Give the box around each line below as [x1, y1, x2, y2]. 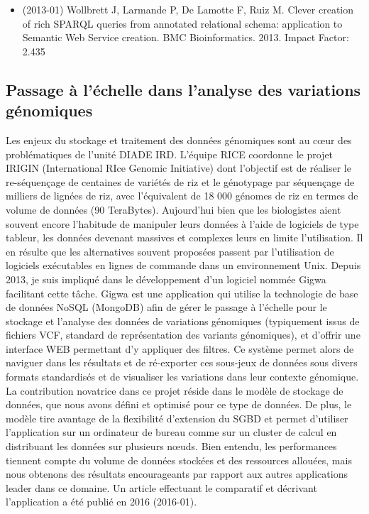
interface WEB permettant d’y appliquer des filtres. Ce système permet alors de [6, 341, 354, 356]
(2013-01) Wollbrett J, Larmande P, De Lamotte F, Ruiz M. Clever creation [22, 2, 354, 16]
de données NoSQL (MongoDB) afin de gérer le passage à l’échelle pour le [6, 300, 327, 315]
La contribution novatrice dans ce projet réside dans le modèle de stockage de [6, 383, 343, 398]
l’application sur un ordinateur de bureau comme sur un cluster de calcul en [6, 425, 337, 439]
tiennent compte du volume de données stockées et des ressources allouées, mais [6, 452, 352, 467]
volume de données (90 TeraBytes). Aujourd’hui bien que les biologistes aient [6, 202, 341, 217]
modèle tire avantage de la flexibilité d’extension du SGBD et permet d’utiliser [6, 410, 348, 425]
